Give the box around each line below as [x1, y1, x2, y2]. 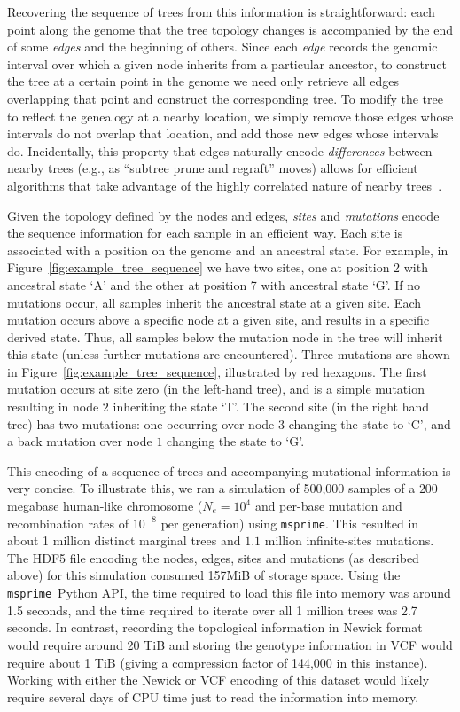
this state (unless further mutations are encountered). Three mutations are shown [7, 345, 450, 364]
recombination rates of [7, 513, 129, 532]
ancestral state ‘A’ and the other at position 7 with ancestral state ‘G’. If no [7, 275, 421, 293]
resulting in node [7, 397, 99, 416]
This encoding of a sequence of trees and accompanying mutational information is [7, 461, 451, 480]
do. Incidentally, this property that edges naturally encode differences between [7, 141, 433, 160]
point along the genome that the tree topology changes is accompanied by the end [7, 20, 454, 38]
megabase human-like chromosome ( [7, 497, 203, 515]
